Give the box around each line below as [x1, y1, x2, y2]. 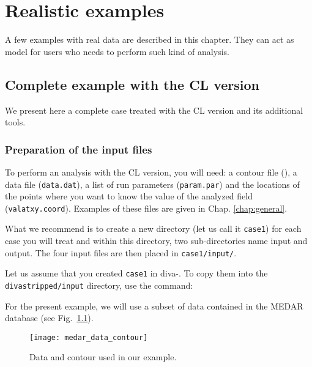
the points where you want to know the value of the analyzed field [5, 190, 253, 202]
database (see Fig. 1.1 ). [5, 311, 94, 324]
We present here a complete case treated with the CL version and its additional [5, 103, 303, 116]
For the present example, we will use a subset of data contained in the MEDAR [5, 299, 303, 312]
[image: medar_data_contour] [29, 333, 148, 342]
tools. [5, 116, 26, 128]
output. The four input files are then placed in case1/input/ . [5, 246, 237, 259]
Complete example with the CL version [5, 75, 259, 94]
